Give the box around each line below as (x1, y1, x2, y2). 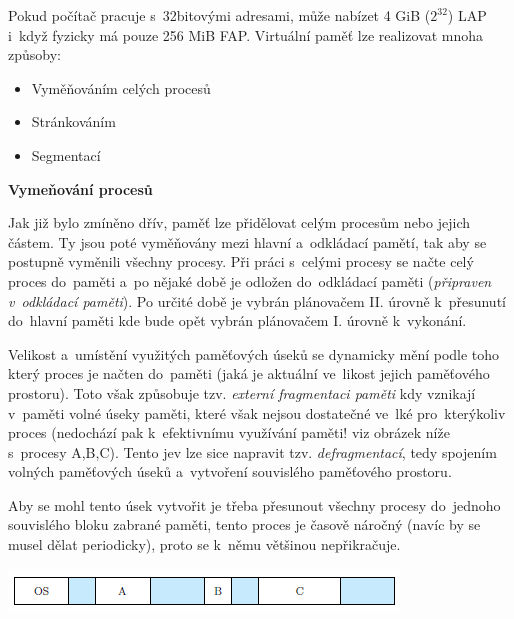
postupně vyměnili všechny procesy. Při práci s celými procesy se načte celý (8, 251, 474, 272)
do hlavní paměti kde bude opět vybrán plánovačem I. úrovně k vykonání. (8, 310, 467, 331)
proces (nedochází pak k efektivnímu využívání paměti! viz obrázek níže (8, 422, 450, 443)
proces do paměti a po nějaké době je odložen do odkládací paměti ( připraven (8, 270, 492, 291)
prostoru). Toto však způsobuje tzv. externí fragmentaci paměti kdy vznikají (8, 382, 476, 403)
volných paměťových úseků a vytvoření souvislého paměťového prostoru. (8, 461, 452, 482)
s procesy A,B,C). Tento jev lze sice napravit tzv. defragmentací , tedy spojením (8, 441, 497, 462)
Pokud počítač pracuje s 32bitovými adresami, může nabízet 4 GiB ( (8, 5, 431, 25)
